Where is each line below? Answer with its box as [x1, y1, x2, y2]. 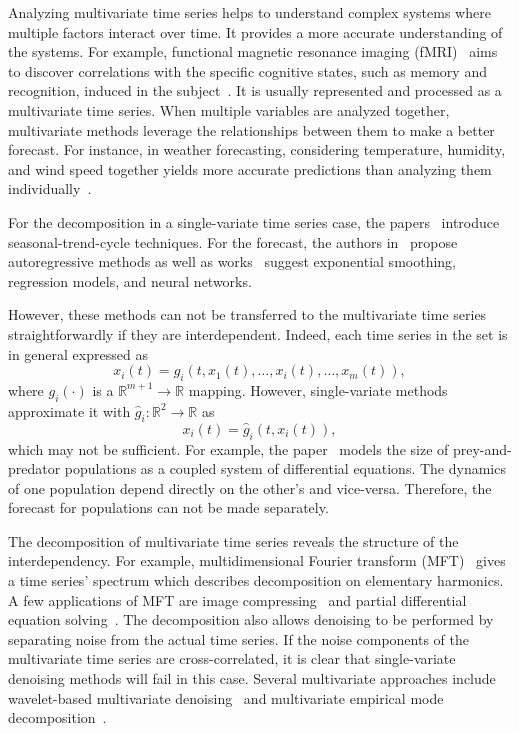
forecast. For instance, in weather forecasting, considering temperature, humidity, [8, 139, 506, 160]
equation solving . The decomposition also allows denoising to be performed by [8, 609, 494, 630]
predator [8, 458, 61, 479]
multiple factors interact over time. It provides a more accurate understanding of [8, 21, 503, 42]
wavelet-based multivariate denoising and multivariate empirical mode [8, 687, 444, 708]
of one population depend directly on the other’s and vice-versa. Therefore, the [8, 477, 492, 498]
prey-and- [452, 438, 512, 459]
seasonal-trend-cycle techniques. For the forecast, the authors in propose [8, 231, 458, 252]
